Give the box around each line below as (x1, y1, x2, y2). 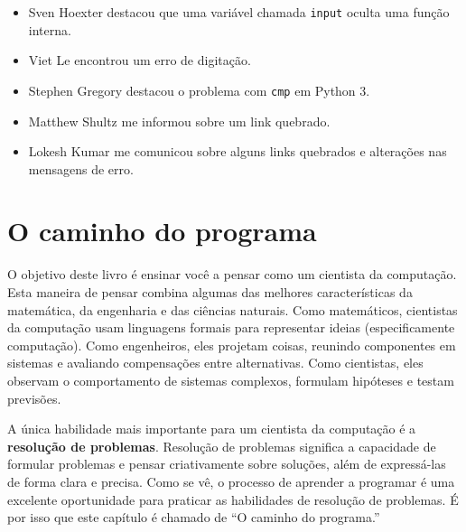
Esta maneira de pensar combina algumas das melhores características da (7, 283, 413, 301)
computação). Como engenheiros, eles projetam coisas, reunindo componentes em (7, 335, 456, 354)
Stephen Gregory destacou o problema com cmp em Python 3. (28, 80, 370, 99)
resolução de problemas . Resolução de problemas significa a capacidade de (7, 436, 436, 455)
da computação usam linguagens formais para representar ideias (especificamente (7, 318, 455, 337)
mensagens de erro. (28, 159, 134, 178)
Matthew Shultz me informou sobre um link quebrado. (28, 111, 331, 130)
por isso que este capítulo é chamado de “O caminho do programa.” (7, 508, 380, 527)
